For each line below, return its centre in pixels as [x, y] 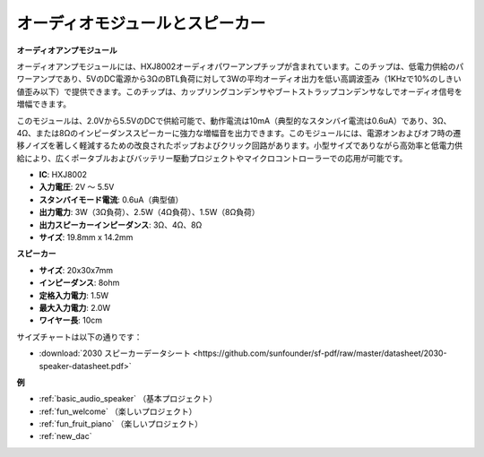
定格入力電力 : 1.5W [74, 295]
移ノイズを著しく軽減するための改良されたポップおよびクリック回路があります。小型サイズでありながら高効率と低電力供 [240, 146]
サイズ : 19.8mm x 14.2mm [86, 237]
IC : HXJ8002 [63, 175]
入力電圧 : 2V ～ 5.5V [77, 187]
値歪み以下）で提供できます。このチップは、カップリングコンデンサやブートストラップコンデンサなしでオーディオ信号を [240, 91]
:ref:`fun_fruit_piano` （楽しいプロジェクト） [121, 424]
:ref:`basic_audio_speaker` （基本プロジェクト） [128, 399]
